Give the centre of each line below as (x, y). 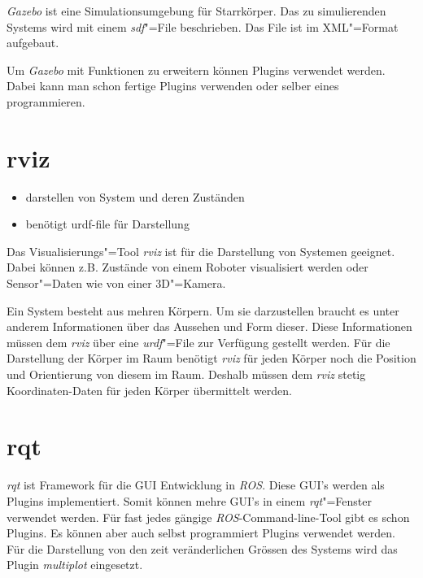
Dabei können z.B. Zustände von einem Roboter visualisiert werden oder (188, 267)
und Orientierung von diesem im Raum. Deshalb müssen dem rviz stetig (186, 374)
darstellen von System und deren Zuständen (135, 196)
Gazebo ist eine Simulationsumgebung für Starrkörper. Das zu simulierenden (196, 11)
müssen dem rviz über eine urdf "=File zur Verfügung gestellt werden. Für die (198, 342)
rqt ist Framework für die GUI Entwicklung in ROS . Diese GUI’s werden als (196, 485)
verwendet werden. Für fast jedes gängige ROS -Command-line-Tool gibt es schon (208, 517)
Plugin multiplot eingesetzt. (75, 565)
